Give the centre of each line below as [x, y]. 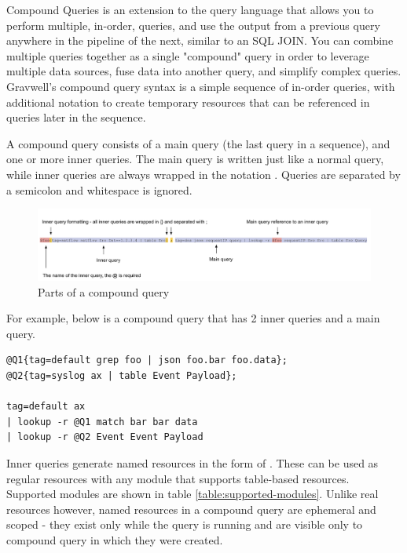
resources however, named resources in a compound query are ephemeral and [191, 509]
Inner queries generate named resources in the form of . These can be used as [192, 462]
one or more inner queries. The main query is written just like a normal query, [195, 159]
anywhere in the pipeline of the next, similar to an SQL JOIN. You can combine [200, 40]
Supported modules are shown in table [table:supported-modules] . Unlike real [192, 494]
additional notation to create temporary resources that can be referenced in [188, 102]
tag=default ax [46, 407]
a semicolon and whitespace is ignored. [99, 189]
